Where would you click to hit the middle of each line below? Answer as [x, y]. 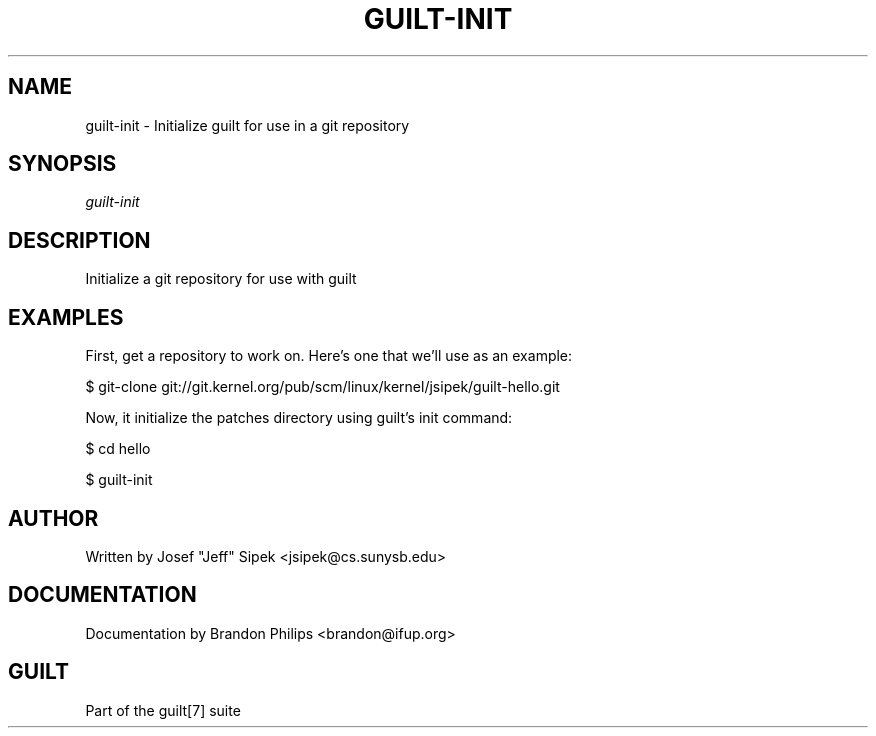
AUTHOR [53, 518]
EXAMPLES [66, 317]
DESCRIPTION [79, 240]
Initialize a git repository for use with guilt [221, 279]
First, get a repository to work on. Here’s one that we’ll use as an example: [329, 356]
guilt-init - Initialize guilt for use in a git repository [247, 125]
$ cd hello [118, 449]
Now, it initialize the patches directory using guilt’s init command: [299, 418]
